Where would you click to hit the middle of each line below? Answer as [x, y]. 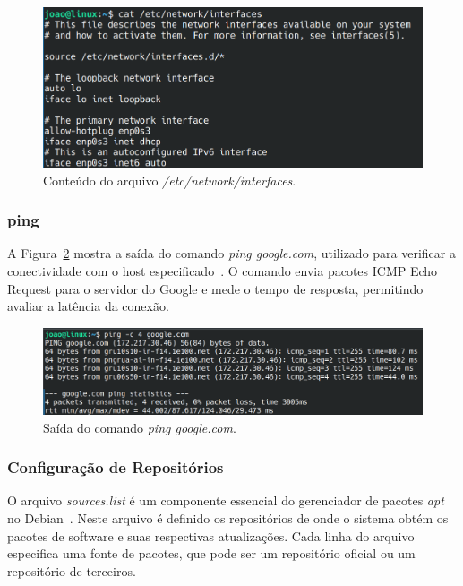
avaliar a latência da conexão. [88, 306]
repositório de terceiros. [72, 570]
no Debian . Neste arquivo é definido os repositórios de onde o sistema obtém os [228, 518]
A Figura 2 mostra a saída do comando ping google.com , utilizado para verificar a [231, 253]
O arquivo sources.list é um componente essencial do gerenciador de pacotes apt [226, 500]
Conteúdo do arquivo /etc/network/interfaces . [170, 180]
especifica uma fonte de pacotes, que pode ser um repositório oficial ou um [211, 553]
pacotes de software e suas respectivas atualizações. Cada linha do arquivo [211, 535]
